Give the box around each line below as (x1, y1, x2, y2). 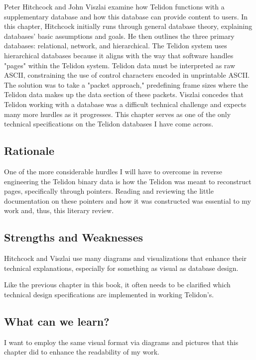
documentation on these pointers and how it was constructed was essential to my (4, 195, 252, 206)
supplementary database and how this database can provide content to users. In (4, 11, 248, 21)
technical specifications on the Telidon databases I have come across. (4, 119, 214, 129)
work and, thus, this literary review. (4, 205, 114, 216)
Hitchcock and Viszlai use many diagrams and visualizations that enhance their (4, 253, 247, 263)
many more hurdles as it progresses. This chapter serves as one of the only (4, 109, 231, 119)
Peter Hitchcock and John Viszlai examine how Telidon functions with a (4, 1, 225, 11)
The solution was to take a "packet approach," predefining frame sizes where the (4, 79, 248, 90)
